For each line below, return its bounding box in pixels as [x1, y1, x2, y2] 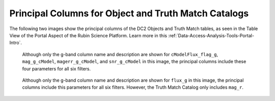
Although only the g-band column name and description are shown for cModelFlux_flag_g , [22, 51, 218, 57]
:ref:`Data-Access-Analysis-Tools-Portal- [168, 32, 255, 38]
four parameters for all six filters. [22, 65, 91, 71]
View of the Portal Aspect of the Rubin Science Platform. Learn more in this [9, 32, 168, 38]
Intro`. [9, 40, 22, 46]
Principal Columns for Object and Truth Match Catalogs [9, 8, 249, 19]
